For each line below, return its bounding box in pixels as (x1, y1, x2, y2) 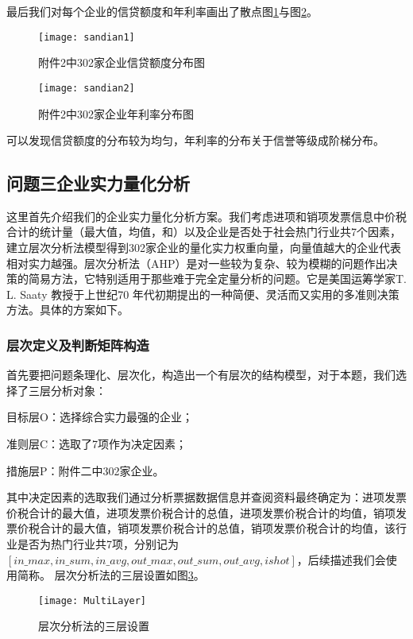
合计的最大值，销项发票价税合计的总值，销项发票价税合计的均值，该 (39, 520, 396, 536)
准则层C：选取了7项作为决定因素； (6, 436, 187, 452)
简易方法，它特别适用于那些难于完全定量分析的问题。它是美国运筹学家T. (28, 270, 407, 287)
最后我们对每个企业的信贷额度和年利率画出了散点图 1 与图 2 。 (6, 3, 318, 19)
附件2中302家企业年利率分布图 (38, 105, 194, 122)
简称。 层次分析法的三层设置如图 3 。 (17, 567, 205, 583)
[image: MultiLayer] (38, 594, 147, 606)
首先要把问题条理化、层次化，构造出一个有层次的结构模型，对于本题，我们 (6, 366, 396, 383)
